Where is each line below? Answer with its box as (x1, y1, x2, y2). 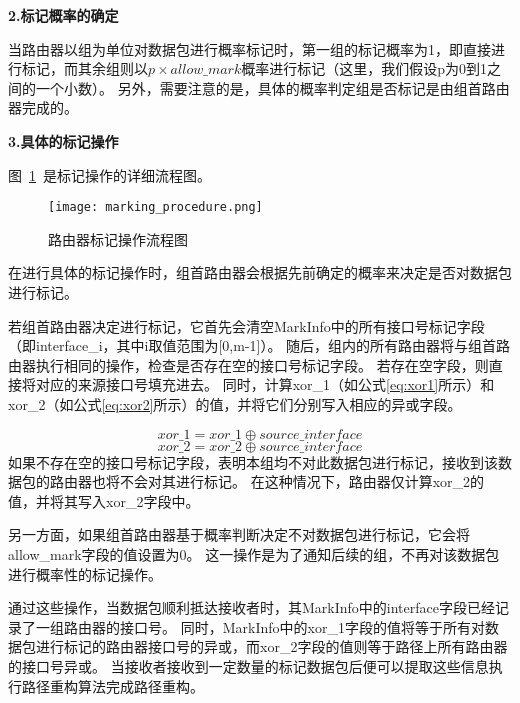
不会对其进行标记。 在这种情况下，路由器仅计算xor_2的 (119, 471, 485, 492)
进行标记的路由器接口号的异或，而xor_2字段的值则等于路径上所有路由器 (35, 636, 508, 657)
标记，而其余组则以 (21, 58, 148, 79)
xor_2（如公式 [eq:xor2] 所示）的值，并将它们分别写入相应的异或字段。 (8, 393, 462, 414)
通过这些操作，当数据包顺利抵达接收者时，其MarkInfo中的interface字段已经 (8, 597, 495, 618)
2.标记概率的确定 (8, 5, 119, 25)
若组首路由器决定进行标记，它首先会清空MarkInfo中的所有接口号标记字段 (8, 315, 485, 336)
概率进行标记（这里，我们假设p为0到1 (241, 58, 488, 79)
